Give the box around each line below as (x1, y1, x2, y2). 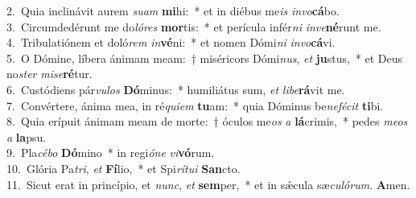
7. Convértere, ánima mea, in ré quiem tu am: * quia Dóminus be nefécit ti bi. (6, 97, 384, 113)
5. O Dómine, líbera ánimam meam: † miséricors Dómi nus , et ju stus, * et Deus (6, 49, 403, 66)
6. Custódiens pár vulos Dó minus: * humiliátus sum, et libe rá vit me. (6, 80, 345, 97)
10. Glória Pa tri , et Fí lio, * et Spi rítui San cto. (6, 159, 241, 176)
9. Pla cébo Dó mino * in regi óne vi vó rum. (6, 144, 215, 161)
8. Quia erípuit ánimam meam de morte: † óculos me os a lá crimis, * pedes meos (6, 113, 408, 130)
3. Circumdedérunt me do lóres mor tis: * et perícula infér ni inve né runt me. (6, 18, 381, 35)
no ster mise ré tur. (6, 65, 93, 82)
